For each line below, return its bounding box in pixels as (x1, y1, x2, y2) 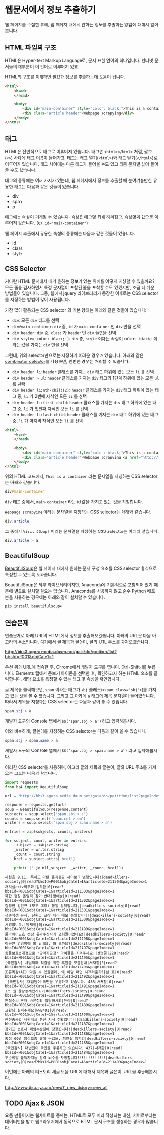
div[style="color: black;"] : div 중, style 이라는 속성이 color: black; (12, 336, 153, 342)
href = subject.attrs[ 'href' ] (14, 856, 76, 861)
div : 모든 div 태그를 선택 (12, 317, 60, 323)
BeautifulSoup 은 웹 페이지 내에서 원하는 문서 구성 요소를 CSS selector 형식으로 (5, 565, 157, 571)
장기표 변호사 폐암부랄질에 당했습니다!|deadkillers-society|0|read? (5, 1027, 132, 1032)
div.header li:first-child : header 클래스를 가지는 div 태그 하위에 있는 (12, 400, 152, 406)
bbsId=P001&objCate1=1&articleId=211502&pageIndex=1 (5, 898, 115, 903)
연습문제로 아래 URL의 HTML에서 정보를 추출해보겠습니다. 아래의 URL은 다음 (5, 632, 151, 638)
